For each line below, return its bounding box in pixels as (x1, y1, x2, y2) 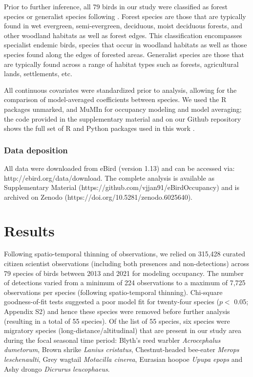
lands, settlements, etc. (4, 68, 72, 79)
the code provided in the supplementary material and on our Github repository (4, 113, 241, 124)
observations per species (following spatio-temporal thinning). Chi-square (4, 287, 223, 297)
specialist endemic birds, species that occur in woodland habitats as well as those (4, 40, 247, 50)
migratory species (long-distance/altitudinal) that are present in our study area (4, 325, 241, 335)
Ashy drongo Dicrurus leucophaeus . (4, 363, 110, 374)
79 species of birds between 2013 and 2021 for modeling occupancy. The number (4, 268, 244, 278)
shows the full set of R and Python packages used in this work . (4, 123, 195, 133)
